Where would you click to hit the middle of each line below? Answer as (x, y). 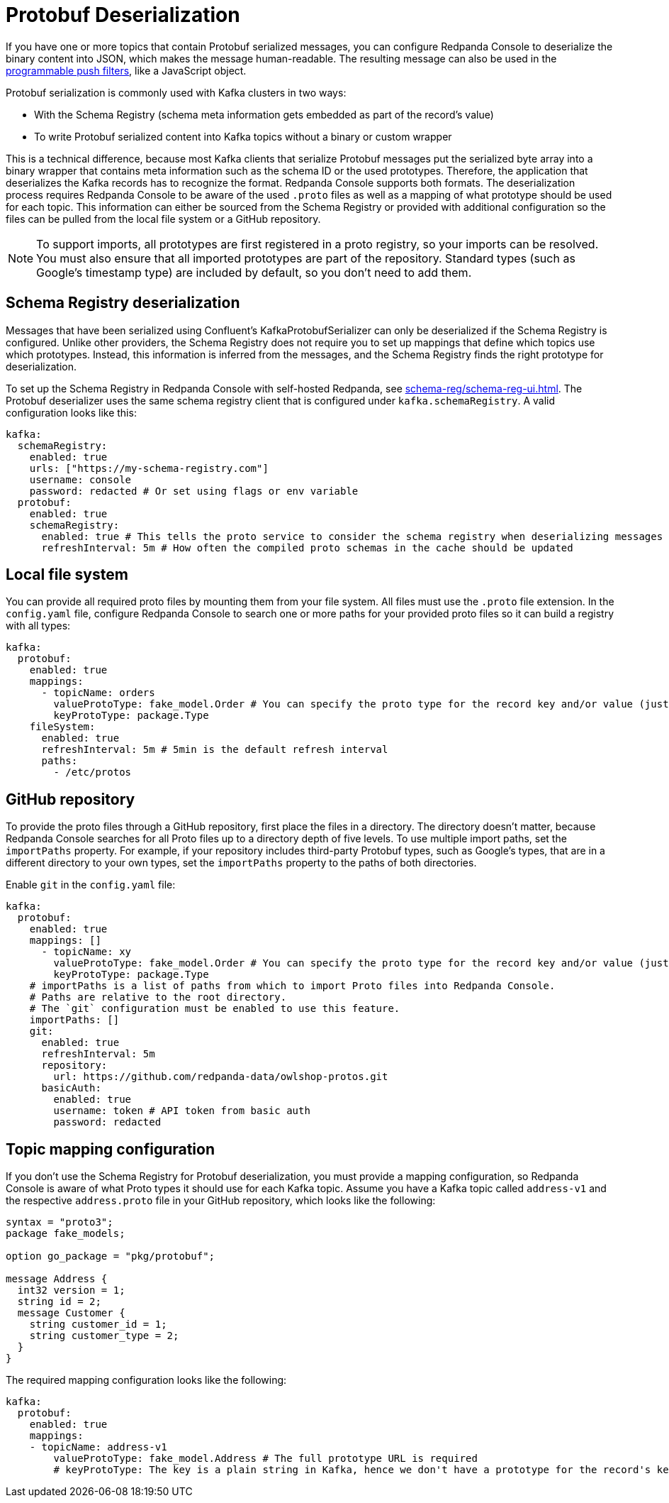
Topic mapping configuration (111, 1149)
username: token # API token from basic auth (182, 1111)
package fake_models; (66, 1234)
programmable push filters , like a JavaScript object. (126, 70)
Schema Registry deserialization (123, 303)
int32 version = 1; (71, 1290)
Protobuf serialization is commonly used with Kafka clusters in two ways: (176, 92)
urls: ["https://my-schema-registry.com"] (149, 468)
